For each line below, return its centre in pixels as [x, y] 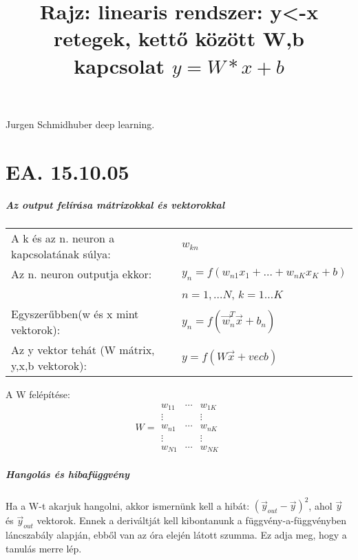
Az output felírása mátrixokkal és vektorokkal [115, 205]
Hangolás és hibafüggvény [67, 474]
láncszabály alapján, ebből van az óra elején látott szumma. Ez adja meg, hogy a [176, 535]
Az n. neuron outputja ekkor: [82, 274]
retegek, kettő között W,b [179, 38]
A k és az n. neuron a [63, 238]
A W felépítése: [38, 394]
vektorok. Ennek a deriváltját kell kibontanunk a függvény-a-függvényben [192, 520]
